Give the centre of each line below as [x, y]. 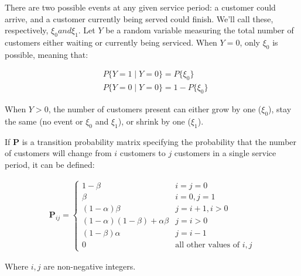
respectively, [27, 30]
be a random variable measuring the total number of [200, 30]
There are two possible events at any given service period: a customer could [140, 7]
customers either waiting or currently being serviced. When [111, 42]
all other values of [208, 245]
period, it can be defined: [50, 164]
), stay [280, 109]
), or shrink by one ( [154, 121]
